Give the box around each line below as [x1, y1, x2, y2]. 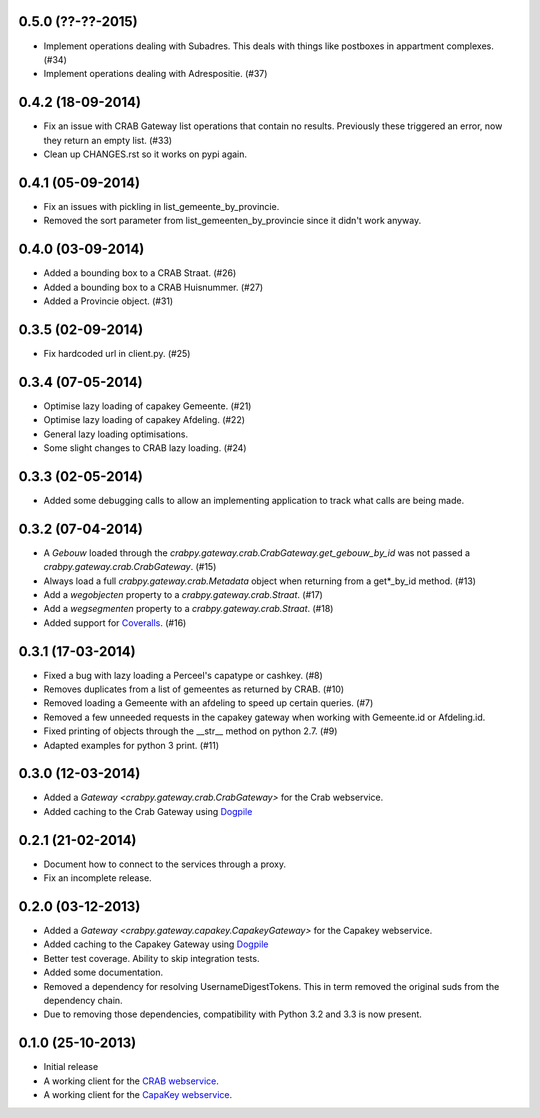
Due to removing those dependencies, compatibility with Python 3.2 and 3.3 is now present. [43, 1008, 422, 1020]
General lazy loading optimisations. [43, 428, 189, 440]
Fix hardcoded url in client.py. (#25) [43, 347, 191, 359]
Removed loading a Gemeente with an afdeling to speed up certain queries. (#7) [43, 697, 374, 709]
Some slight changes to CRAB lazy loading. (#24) [43, 441, 247, 454]
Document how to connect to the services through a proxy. [43, 858, 287, 870]
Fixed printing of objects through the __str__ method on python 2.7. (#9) [43, 725, 338, 737]
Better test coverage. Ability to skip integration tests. [43, 952, 260, 964]
